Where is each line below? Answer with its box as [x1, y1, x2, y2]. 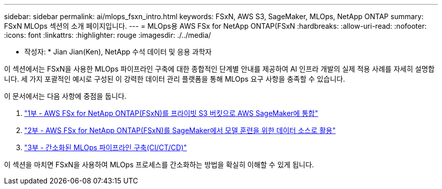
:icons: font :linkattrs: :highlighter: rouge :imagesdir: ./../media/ [4, 31, 211, 39]
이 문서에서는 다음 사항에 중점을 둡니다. [4, 92, 127, 100]
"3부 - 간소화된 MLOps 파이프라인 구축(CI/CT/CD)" [24, 143, 187, 152]
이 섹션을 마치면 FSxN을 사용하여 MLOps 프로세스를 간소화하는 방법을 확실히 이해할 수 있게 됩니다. [4, 160, 314, 169]
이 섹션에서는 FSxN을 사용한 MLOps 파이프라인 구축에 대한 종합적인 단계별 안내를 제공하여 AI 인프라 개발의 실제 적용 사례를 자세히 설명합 [4, 65, 435, 73]
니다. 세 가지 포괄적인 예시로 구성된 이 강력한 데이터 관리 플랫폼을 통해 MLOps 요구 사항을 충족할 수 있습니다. [4, 75, 345, 83]
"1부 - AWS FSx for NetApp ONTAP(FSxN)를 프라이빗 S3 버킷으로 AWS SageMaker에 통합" [24, 109, 318, 117]
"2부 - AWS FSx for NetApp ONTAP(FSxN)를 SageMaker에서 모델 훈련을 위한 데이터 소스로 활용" [24, 126, 336, 135]
